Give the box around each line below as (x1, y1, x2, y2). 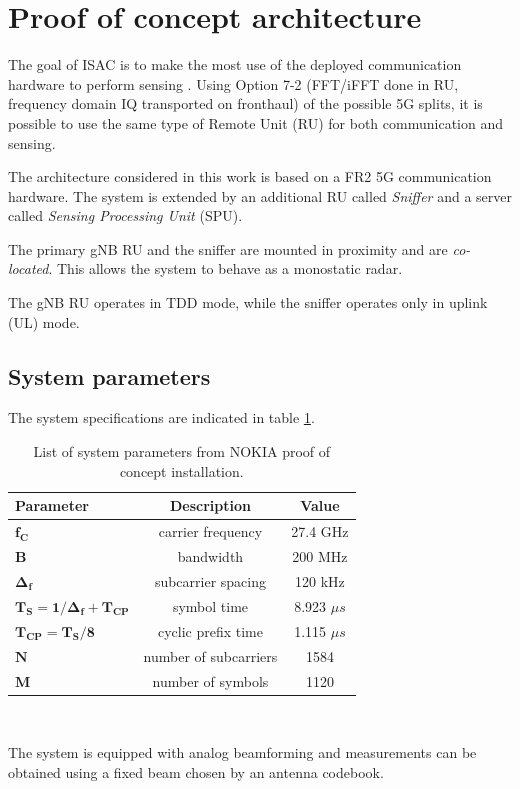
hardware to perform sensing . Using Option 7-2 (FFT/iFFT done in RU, (8, 73, 459, 94)
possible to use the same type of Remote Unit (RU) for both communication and (8, 112, 503, 133)
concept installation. (119, 460, 244, 481)
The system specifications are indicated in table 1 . (8, 407, 315, 428)
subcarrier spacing (154, 570, 267, 591)
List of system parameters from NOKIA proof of (33, 441, 331, 462)
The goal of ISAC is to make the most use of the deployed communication (8, 54, 462, 75)
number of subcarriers (143, 645, 278, 666)
